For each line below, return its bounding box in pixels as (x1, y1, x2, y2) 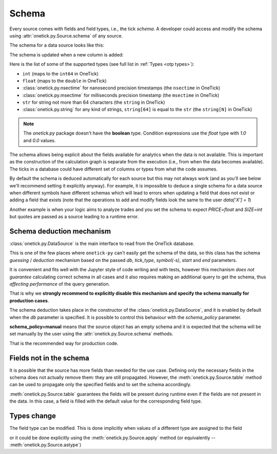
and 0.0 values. (23, 137, 56, 143)
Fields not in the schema (9, 353, 89, 362)
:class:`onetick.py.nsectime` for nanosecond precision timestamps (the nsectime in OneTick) (22, 85, 221, 91)
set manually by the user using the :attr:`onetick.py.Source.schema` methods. (9, 331, 174, 337)
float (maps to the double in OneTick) (22, 78, 107, 84)
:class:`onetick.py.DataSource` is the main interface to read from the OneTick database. (9, 240, 195, 247)
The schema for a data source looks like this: (9, 42, 105, 48)
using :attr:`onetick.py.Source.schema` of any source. (9, 32, 123, 39)
